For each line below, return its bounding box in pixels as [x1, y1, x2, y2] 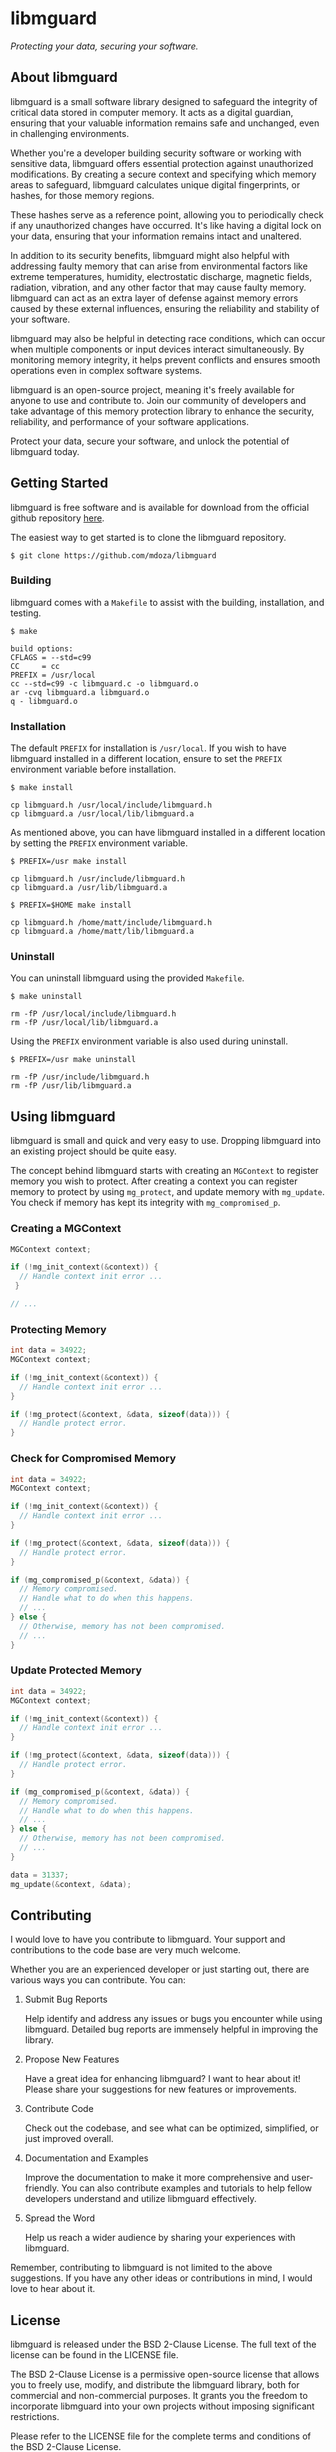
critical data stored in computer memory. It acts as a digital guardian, [10, 106, 294, 118]
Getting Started [10, 475, 109, 492]
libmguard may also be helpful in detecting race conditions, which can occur [10, 332, 326, 344]
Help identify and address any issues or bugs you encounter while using [24, 2013, 323, 2025]
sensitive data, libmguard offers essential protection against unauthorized [10, 157, 314, 169]
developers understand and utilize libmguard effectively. [24, 2193, 257, 2205]
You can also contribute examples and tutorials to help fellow [61, 2182, 313, 2194]
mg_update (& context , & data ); [10, 1879, 132, 1889]
